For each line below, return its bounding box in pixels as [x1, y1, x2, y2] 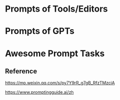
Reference [5, 67, 37, 75]
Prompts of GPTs [5, 26, 75, 37]
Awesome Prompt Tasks [5, 48, 105, 59]
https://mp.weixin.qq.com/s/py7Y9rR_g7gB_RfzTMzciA [5, 80, 115, 86]
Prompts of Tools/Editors [5, 3, 108, 15]
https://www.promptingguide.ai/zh [5, 89, 74, 95]
